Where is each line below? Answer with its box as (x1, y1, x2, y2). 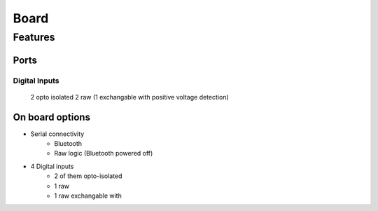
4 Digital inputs (30, 162, 74, 170)
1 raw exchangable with (54, 191, 122, 200)
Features (13, 31, 55, 43)
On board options (13, 111, 91, 123)
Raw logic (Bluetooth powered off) (54, 149, 153, 158)
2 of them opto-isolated (54, 172, 122, 180)
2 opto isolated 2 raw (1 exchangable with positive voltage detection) (30, 93, 229, 101)
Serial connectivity (30, 130, 85, 138)
